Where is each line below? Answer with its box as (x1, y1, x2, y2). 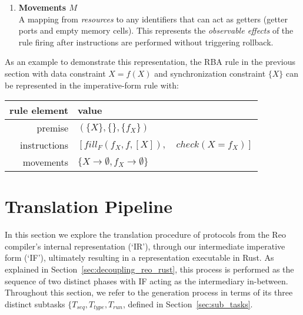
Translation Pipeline (5, 194, 172, 218)
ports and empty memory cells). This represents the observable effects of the (18, 24, 294, 37)
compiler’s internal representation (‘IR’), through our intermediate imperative (5, 239, 285, 252)
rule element (9, 103, 69, 117)
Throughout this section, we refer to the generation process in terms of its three (5, 286, 293, 298)
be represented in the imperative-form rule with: (5, 78, 179, 91)
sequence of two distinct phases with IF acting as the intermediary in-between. (5, 274, 288, 287)
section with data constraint (5, 67, 106, 79)
